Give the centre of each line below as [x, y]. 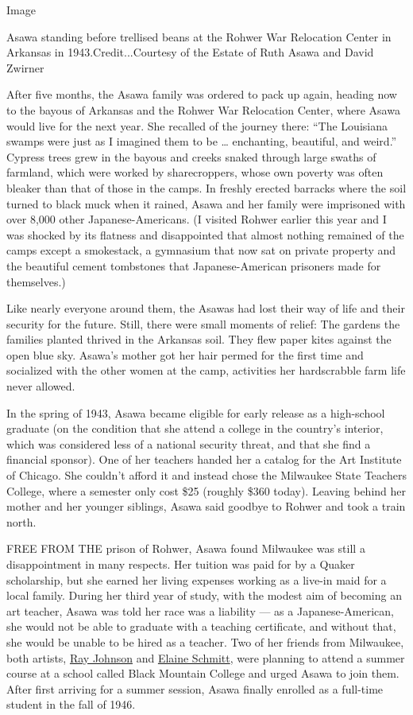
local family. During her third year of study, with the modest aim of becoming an [204, 595]
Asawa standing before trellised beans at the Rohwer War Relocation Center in [199, 36]
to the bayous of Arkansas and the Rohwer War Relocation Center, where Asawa [203, 109]
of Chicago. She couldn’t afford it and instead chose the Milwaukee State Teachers [206, 475]
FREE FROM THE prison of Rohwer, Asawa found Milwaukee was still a [186, 548]
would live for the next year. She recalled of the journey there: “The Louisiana [197, 125]
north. [21, 521]
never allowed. [41, 386]
